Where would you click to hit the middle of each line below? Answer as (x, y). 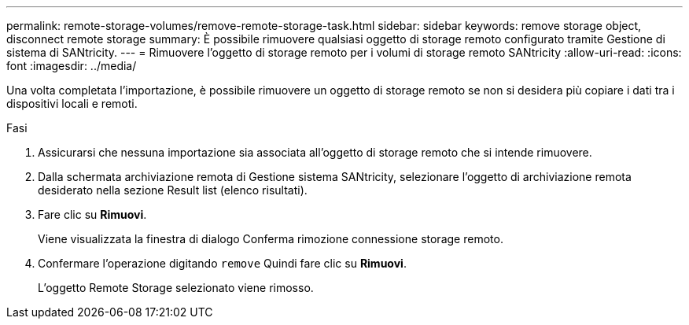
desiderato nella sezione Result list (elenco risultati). (173, 190)
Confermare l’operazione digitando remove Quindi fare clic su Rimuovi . (222, 263)
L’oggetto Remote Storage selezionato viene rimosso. (176, 288)
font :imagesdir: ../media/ (72, 66)
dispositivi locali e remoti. (72, 103)
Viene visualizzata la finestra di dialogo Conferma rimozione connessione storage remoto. (271, 239)
